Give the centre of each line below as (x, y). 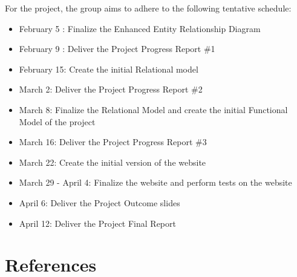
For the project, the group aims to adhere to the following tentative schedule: (148, 8)
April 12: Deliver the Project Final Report (97, 223)
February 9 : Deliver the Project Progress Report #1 (117, 49)
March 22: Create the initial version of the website (113, 162)
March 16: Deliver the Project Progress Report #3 (113, 142)
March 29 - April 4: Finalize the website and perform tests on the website (155, 182)
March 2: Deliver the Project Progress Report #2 (111, 89)
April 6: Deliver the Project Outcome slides (100, 202)
